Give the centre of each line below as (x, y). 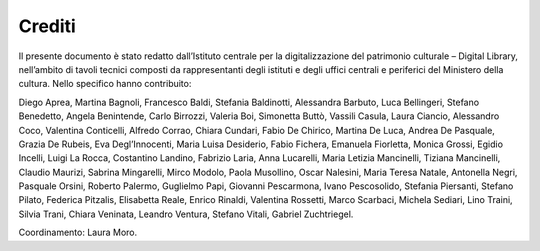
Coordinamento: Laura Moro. (78, 232)
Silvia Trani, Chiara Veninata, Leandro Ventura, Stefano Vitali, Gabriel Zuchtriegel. (186, 214)
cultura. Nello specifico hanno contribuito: (105, 84)
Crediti (47, 26)
